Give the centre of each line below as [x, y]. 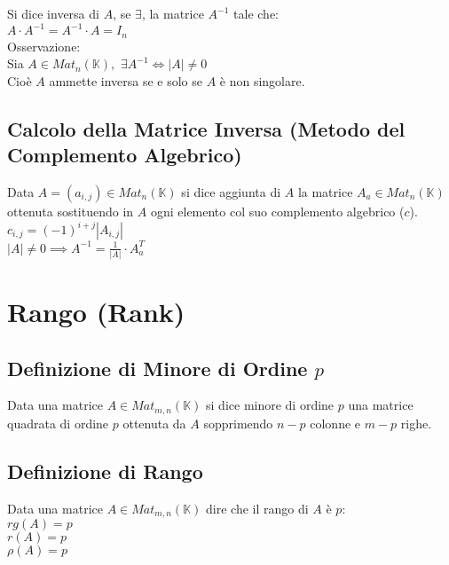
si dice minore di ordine [270, 405]
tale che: [256, 13]
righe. [416, 423]
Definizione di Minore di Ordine [158, 368]
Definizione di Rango [105, 471]
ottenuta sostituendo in [71, 211]
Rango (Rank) [96, 312]
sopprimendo [238, 423]
